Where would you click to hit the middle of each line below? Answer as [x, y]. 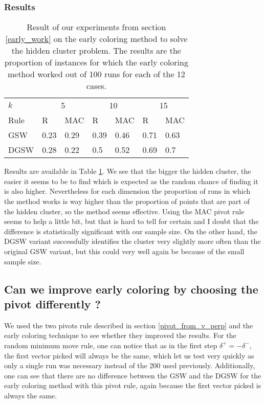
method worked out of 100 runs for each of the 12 [96, 74]
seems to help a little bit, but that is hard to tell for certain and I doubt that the [131, 221]
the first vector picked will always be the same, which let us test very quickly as [129, 355]
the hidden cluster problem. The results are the [96, 51]
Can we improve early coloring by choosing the [131, 289]
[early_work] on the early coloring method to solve [96, 39]
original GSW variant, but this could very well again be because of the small [124, 251]
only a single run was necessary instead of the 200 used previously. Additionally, [130, 365]
